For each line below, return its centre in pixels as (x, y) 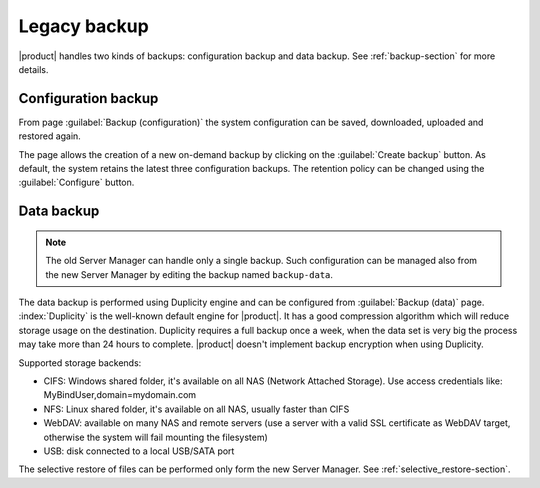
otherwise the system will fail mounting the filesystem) (156, 437)
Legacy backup (83, 26)
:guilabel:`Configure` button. (76, 182)
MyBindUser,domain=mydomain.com (120, 395)
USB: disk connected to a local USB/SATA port (139, 451)
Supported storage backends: (80, 362)
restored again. (50, 136)
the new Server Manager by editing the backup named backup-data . (189, 274)
